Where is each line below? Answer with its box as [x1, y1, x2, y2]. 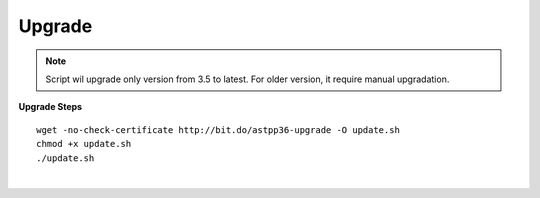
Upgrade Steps [18, 101, 83, 113]
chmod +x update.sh [36, 138, 132, 150]
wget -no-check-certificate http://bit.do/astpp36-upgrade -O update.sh [36, 124, 400, 135]
